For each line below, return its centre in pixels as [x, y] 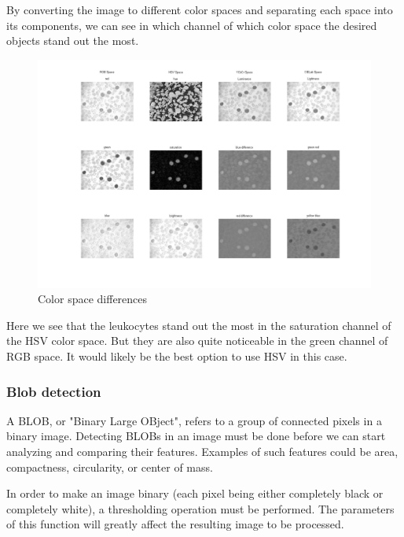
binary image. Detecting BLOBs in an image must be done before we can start [196, 436]
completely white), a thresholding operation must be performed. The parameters [200, 508]
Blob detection [54, 391]
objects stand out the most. [73, 41]
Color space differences [93, 299]
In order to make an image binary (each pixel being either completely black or [195, 493]
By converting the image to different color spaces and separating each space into [200, 9]
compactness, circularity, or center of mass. [110, 467]
